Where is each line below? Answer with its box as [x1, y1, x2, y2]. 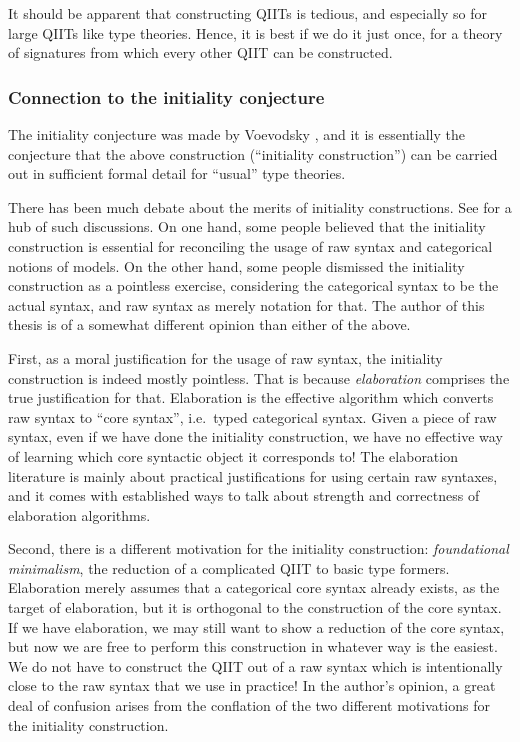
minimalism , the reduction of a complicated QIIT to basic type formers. [8, 557, 450, 578]
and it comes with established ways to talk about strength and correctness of [8, 485, 480, 506]
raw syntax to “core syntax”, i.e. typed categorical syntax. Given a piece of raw [8, 406, 497, 427]
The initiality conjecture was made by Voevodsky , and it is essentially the [8, 124, 465, 144]
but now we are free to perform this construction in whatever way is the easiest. [8, 636, 498, 657]
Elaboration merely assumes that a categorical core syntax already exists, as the [8, 577, 500, 598]
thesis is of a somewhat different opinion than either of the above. [8, 314, 411, 335]
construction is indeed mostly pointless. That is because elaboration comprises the [8, 367, 510, 388]
